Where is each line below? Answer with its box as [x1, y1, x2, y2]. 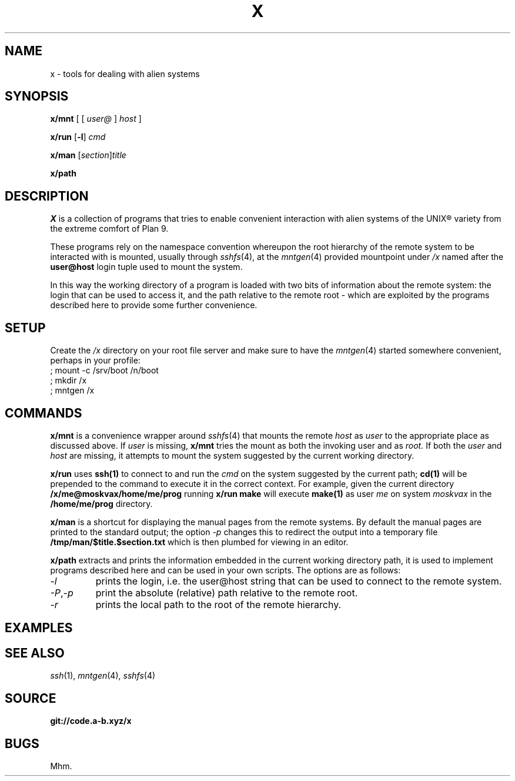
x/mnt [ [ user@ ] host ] [50, 114, 142, 124]
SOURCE [5, 690, 56, 706]
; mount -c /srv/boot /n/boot [50, 365, 159, 376]
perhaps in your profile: [50, 355, 141, 366]
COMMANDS [5, 405, 82, 420]
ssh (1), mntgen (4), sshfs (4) [50, 670, 156, 681]
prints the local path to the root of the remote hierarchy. [95, 598, 342, 610]
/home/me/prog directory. [50, 498, 153, 509]
